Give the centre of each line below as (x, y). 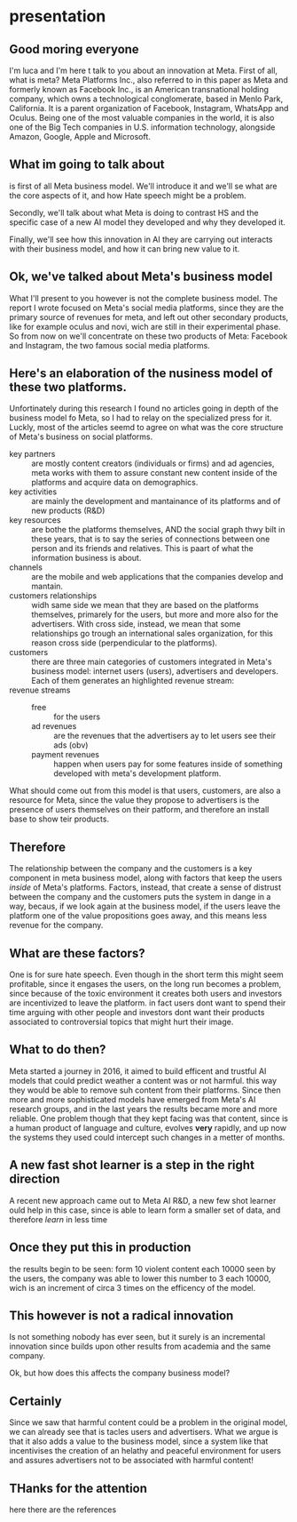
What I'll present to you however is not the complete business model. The (143, 298)
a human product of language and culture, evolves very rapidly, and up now (148, 1127)
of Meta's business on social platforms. (81, 437)
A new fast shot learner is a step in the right (132, 1165)
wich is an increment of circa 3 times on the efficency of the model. (133, 1287)
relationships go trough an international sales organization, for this (152, 634)
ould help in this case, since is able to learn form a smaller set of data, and (145, 1210)
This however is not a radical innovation (121, 1315)
